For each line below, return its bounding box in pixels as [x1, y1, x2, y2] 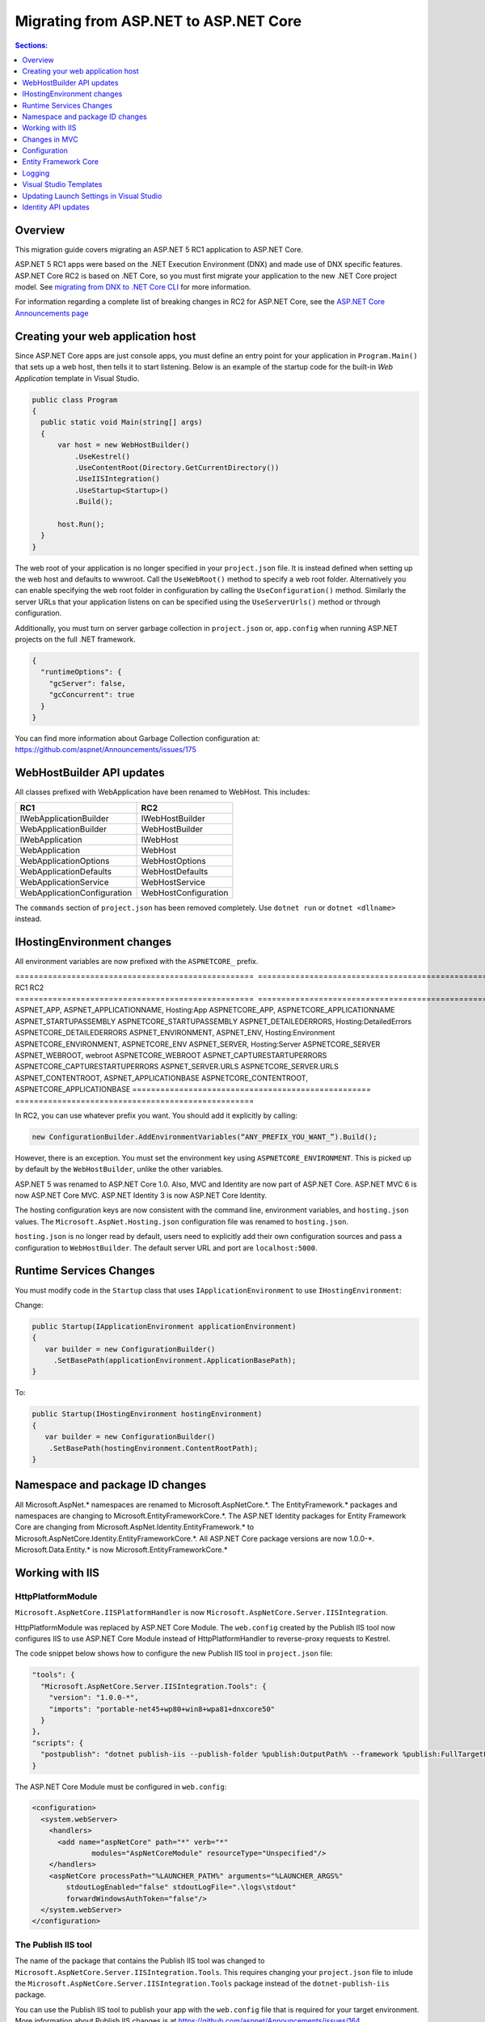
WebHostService [141, 876, 205, 887]
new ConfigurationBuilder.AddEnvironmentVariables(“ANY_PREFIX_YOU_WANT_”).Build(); [32, 1132, 377, 1141]
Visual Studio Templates [22, 180, 103, 189]
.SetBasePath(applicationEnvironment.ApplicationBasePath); [53, 1356, 297, 1365]
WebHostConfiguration [141, 886, 229, 898]
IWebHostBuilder [141, 813, 205, 824]
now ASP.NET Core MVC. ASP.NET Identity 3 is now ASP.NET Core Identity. [15, 1191, 267, 1200]
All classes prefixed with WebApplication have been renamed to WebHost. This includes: [15, 787, 310, 797]
